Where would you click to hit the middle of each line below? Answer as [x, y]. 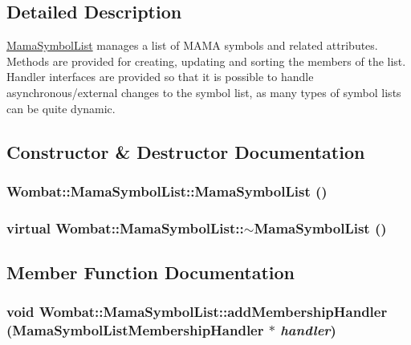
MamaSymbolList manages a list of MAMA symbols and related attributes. [192, 45]
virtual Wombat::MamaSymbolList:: [125, 227]
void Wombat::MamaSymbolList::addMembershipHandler [197, 312]
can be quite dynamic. [61, 108]
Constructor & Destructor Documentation [186, 151]
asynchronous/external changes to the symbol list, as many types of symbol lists [204, 92]
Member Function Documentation [151, 272]
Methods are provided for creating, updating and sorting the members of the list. [206, 61]
